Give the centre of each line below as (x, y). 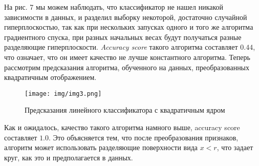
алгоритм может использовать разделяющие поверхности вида (101, 147)
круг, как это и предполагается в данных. (69, 157)
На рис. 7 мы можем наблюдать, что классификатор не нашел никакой (114, 7)
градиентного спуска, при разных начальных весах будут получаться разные (123, 37)
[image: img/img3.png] (63, 94)
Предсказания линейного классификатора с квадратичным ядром (125, 110)
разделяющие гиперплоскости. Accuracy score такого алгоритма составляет (121, 47)
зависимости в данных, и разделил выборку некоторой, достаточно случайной (126, 17)
